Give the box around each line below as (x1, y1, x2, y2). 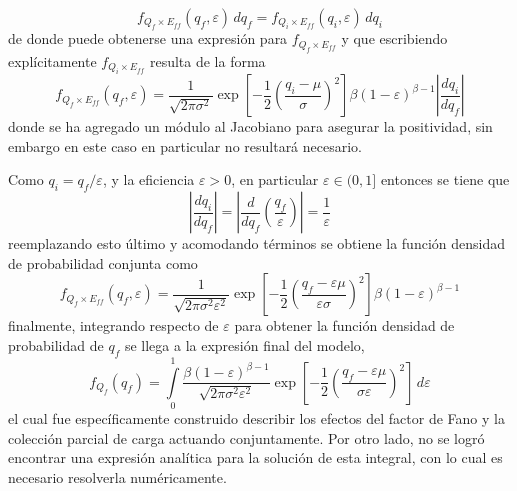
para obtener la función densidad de (234, 315, 455, 336)
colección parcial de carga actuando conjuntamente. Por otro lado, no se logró (8, 427, 485, 448)
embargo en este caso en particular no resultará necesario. (8, 135, 363, 156)
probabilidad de (8, 334, 104, 355)
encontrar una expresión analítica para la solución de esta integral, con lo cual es (8, 447, 503, 468)
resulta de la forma (149, 50, 266, 71)
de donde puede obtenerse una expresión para (8, 28, 288, 49)
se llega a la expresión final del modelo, (124, 334, 365, 355)
